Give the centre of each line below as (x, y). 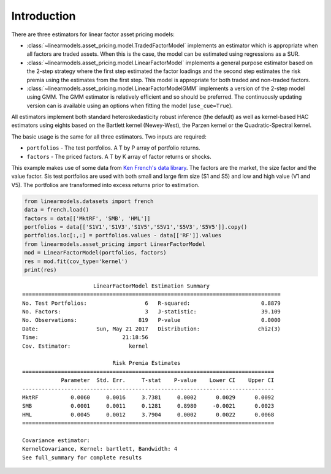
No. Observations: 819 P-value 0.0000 (152, 320)
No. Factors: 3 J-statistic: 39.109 (152, 312)
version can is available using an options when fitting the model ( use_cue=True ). (130, 105)
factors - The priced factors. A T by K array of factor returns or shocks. (119, 156)
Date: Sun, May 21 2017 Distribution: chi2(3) (152, 329)
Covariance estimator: (56, 440)
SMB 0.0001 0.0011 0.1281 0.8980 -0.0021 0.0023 (148, 406)
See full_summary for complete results (82, 457)
